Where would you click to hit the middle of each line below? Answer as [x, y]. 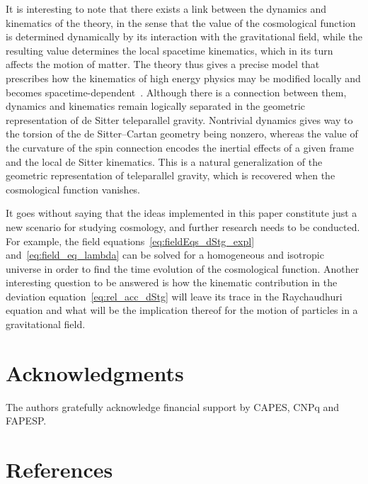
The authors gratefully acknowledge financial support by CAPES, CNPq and [173, 406]
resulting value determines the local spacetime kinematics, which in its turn [169, 50]
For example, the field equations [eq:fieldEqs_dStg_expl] [130, 241]
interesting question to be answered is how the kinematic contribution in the [172, 282]
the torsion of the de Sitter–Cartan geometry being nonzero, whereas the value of [182, 134]
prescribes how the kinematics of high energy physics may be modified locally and [183, 78]
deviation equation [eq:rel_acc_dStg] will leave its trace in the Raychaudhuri [174, 296]
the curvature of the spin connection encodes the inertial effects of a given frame [180, 147]
